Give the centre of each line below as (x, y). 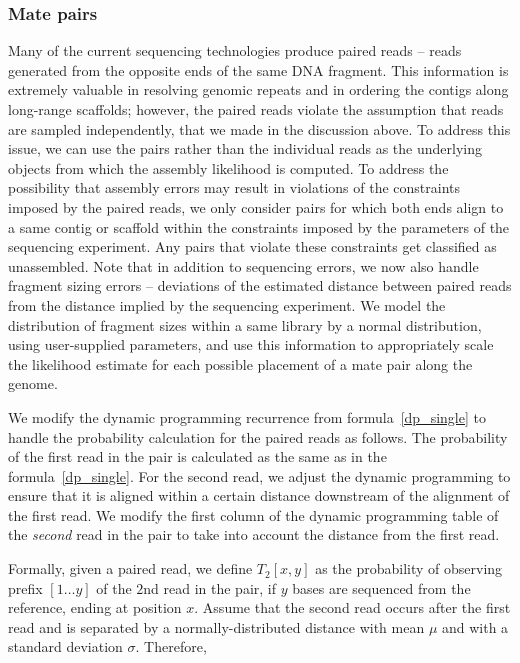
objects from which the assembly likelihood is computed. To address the (228, 167)
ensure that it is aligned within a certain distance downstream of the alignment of (259, 495)
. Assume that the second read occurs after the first (352, 607)
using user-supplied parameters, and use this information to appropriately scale (251, 344)
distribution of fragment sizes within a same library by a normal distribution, (245, 324)
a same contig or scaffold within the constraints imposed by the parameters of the (259, 226)
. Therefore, (171, 646)
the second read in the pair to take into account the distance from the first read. (254, 534)
